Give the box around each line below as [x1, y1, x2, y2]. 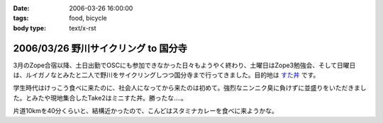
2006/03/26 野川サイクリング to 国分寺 [13, 42, 187, 54]
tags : [13, 14, 29, 23]
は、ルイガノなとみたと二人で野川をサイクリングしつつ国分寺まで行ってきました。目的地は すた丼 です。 [13, 71, 320, 79]
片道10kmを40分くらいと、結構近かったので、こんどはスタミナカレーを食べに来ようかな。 [13, 107, 278, 115]
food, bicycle [69, 14, 107, 23]
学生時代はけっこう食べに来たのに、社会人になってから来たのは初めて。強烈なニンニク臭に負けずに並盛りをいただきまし [13, 83, 367, 92]
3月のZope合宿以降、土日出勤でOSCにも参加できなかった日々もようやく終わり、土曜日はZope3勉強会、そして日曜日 [13, 61, 356, 69]
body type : [13, 23, 46, 32]
